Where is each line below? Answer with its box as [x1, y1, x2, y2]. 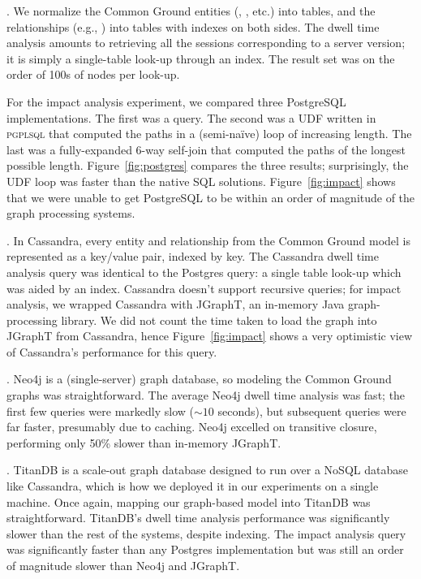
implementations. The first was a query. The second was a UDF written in [6, 109, 376, 126]
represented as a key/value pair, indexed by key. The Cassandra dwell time [6, 248, 379, 265]
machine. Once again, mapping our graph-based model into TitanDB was [6, 493, 371, 510]
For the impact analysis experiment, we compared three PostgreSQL [6, 93, 346, 110]
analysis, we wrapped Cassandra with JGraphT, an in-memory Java [6, 296, 345, 313]
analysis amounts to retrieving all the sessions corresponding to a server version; [6, 34, 406, 51]
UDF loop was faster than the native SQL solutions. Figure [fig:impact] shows [6, 172, 396, 189]
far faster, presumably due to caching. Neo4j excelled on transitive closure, [6, 418, 377, 435]
